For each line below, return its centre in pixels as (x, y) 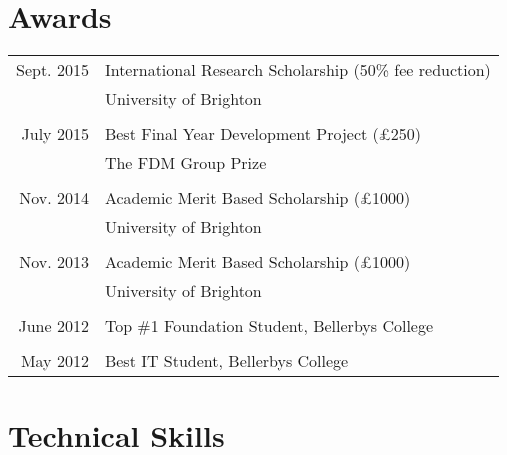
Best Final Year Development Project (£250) (263, 134)
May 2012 (54, 361)
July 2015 (55, 134)
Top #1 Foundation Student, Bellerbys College (269, 326)
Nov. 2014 (54, 198)
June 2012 (53, 326)
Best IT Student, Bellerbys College (226, 361)
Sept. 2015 (52, 70)
